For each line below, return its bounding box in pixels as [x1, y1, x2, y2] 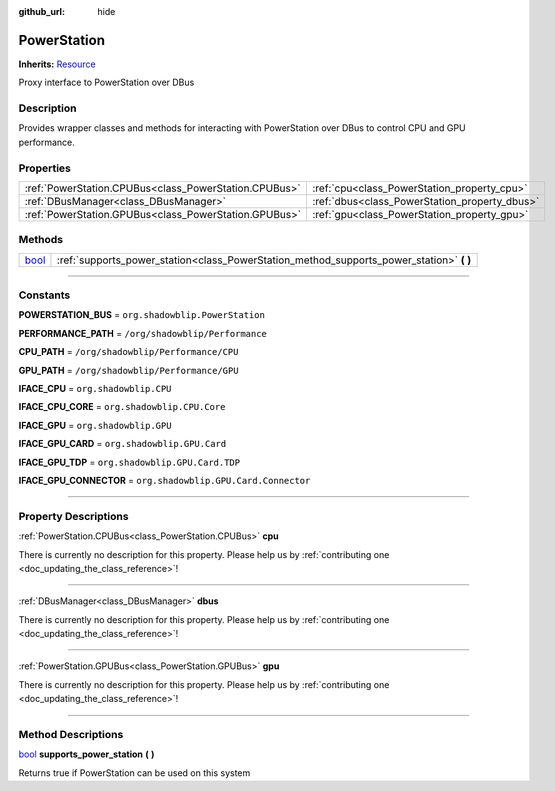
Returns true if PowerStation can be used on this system [18, 766, 251, 779]
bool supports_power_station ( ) [18, 748, 155, 760]
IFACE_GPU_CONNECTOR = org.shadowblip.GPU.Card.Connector [18, 474, 311, 486]
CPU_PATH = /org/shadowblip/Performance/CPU [18, 346, 239, 358]
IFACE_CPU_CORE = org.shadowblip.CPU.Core [18, 401, 226, 413]
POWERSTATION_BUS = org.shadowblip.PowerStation [18, 309, 265, 321]
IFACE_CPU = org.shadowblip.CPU [18, 383, 172, 395]
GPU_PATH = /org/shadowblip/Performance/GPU [18, 364, 239, 376]
